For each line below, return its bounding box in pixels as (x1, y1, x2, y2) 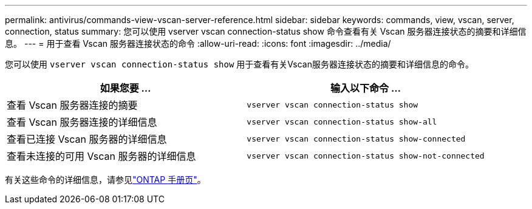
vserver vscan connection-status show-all (247, 117, 437, 126)
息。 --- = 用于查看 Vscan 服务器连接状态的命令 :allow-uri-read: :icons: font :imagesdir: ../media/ (5, 38, 391, 49)
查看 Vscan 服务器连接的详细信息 (7, 116, 157, 128)
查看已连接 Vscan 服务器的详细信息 (7, 133, 167, 145)
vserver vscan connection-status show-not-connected (247, 151, 485, 160)
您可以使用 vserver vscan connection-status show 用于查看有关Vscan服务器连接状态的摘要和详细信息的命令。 (5, 59, 474, 69)
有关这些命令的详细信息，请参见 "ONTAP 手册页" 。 (5, 174, 206, 185)
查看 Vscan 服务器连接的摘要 (7, 99, 138, 111)
